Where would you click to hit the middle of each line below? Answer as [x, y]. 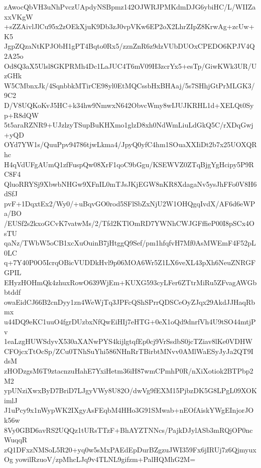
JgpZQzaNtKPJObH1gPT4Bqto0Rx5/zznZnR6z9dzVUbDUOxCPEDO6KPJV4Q [129, 46]
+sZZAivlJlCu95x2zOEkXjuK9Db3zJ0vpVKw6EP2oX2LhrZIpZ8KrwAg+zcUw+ [129, 26]
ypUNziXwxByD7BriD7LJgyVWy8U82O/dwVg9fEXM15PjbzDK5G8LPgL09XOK [130, 390]
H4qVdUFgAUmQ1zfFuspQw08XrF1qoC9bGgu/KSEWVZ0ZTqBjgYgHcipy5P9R [129, 164]
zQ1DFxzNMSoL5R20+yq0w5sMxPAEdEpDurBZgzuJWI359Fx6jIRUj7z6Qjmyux [130, 449]
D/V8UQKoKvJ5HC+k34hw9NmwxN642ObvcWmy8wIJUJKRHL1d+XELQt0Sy [129, 105]
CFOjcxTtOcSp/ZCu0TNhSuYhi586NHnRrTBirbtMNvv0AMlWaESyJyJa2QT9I [129, 351]
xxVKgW [19, 16]
